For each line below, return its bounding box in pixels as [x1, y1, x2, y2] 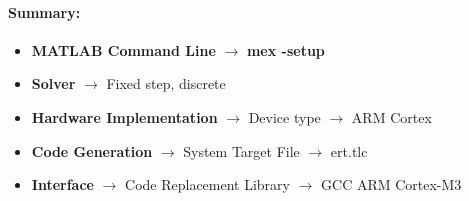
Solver [31, 73, 76, 94]
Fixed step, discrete [106, 73, 226, 94]
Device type [248, 106, 321, 127]
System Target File [183, 140, 300, 161]
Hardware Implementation [31, 106, 218, 127]
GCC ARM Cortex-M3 [321, 174, 462, 195]
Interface [31, 174, 94, 195]
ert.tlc [330, 140, 368, 161]
